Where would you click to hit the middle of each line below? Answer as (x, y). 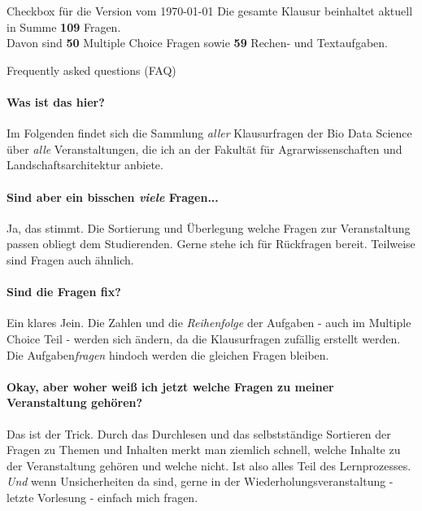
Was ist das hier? (56, 101)
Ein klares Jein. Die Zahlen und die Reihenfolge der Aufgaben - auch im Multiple (209, 323)
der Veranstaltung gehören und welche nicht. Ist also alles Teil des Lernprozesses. (209, 465)
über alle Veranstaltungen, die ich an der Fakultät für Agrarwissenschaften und (204, 148)
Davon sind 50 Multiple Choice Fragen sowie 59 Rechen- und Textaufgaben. (197, 43)
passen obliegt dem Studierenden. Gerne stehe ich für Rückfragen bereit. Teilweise (211, 244)
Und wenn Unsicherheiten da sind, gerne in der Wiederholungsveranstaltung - (200, 481)
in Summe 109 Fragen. (64, 26)
